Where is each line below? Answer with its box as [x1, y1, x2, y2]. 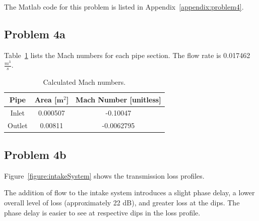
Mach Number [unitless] [76, 94, 161, 104]
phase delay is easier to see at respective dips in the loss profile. [4, 207, 201, 217]
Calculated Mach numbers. [43, 77, 126, 87]
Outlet [8, 120, 28, 130]
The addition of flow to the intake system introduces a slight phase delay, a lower [4, 187, 255, 198]
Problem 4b [4, 146, 67, 162]
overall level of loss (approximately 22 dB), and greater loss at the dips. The [4, 197, 240, 207]
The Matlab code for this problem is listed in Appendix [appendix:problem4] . [4, 2, 244, 12]
